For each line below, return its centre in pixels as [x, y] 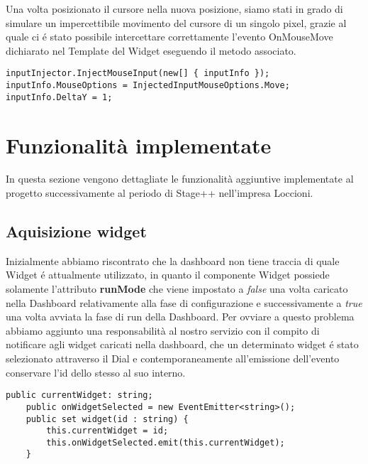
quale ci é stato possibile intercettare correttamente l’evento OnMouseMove [169, 37]
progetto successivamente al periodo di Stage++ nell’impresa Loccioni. [160, 193]
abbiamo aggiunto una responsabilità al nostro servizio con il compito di [163, 330]
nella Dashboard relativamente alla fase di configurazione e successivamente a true [184, 302]
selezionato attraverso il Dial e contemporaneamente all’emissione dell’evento [173, 358]
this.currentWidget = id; [107, 431]
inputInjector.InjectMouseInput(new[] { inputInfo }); [138, 74]
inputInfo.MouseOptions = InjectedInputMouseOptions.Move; [148, 86]
